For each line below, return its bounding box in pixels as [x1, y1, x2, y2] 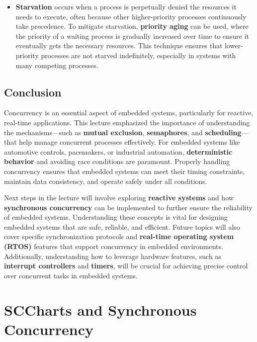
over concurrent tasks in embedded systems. [4, 270, 138, 280]
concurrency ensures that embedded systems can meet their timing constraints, [4, 166, 245, 176]
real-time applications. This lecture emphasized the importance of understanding [4, 117, 250, 127]
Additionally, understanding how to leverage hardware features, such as [4, 251, 221, 261]
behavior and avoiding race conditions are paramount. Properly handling [4, 156, 230, 167]
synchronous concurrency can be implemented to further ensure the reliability [4, 202, 253, 212]
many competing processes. [15, 60, 98, 70]
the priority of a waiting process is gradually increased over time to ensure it [15, 30, 250, 41]
